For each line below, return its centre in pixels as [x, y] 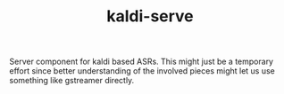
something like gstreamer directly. [72, 81]
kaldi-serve [150, 16]
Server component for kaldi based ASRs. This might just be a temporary [142, 62]
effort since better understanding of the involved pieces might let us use [142, 71]
